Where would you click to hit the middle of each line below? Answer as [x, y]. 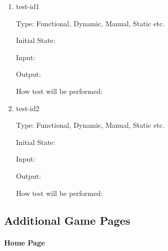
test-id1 [28, 6]
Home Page [25, 242]
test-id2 [28, 108]
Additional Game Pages [67, 220]
